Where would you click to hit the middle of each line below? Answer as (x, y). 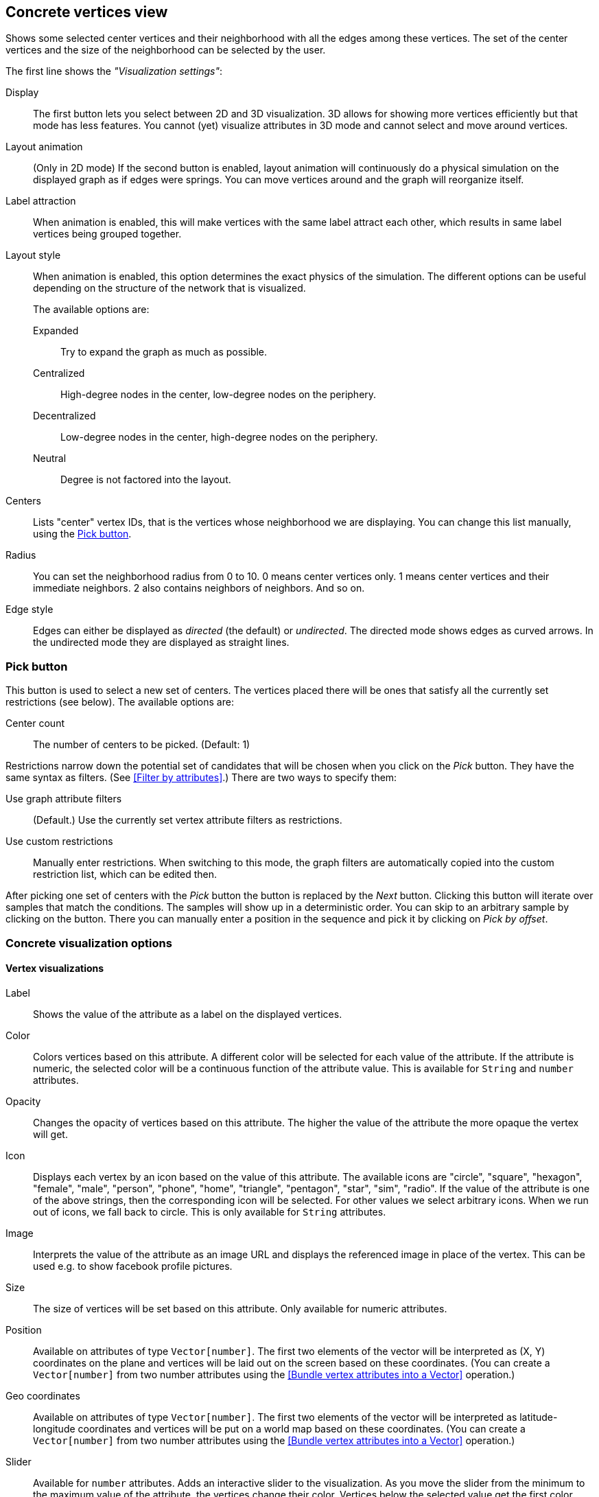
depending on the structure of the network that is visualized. (169, 288)
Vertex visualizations (55, 968)
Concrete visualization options (89, 943)
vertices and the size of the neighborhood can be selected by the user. (166, 50)
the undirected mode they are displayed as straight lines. (161, 642)
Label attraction (41, 201)
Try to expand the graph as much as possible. (164, 352)
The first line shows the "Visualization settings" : (114, 71)
